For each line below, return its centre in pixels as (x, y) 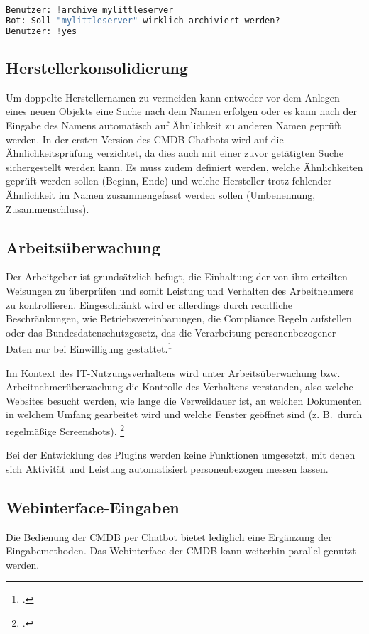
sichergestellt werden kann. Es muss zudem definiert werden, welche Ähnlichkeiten (184, 166)
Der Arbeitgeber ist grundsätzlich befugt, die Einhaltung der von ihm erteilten (177, 277)
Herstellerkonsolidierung (97, 68)
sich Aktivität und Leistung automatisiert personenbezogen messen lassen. (167, 468)
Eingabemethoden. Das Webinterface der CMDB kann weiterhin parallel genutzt (181, 551)
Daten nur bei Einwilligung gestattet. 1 (89, 348)
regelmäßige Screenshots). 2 (65, 430)
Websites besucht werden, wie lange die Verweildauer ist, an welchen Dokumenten (184, 400)
